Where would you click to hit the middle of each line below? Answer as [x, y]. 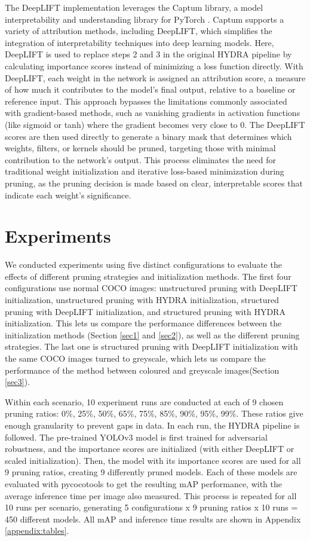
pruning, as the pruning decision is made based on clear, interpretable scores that [154, 183]
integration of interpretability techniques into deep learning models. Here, [139, 42]
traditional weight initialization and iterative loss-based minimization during [145, 171]
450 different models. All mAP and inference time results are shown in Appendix [153, 519]
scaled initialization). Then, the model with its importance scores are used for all [153, 460]
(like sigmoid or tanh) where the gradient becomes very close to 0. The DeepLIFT [155, 124]
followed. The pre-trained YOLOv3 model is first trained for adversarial [136, 437]
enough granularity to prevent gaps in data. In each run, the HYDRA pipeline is [152, 425]
